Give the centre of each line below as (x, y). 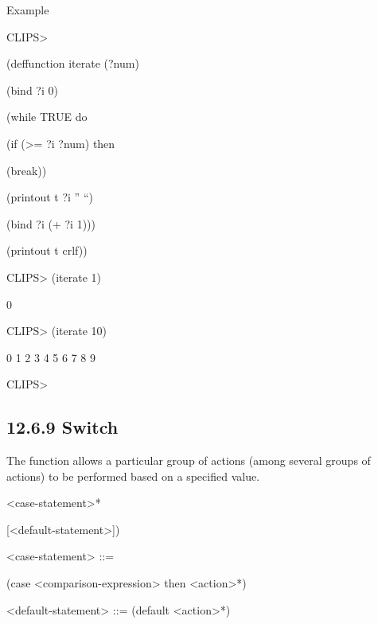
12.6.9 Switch (62, 427)
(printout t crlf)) (47, 250)
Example (28, 10)
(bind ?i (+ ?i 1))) (51, 223)
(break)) (27, 170)
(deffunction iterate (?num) (73, 63)
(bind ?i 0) (32, 90)
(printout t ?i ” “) (50, 197)
